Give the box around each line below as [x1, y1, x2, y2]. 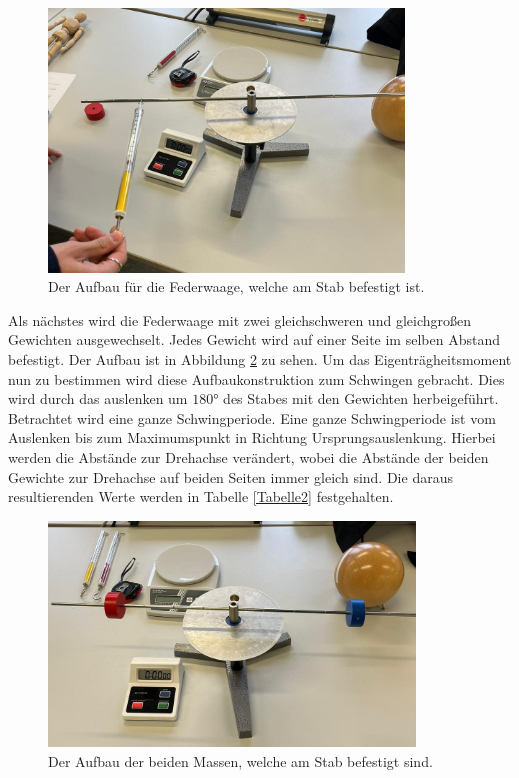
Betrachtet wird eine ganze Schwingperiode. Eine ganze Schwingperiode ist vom [8, 407, 496, 428]
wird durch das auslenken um [8, 388, 188, 409]
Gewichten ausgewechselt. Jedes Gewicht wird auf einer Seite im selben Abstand [8, 329, 500, 350]
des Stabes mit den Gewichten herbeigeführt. [223, 388, 499, 409]
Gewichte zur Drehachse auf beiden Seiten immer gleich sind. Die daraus [8, 466, 453, 487]
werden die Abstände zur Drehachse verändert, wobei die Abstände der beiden [8, 446, 489, 467]
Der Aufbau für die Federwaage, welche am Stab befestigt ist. [48, 276, 425, 297]
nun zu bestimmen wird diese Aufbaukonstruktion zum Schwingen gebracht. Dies [8, 368, 505, 389]
